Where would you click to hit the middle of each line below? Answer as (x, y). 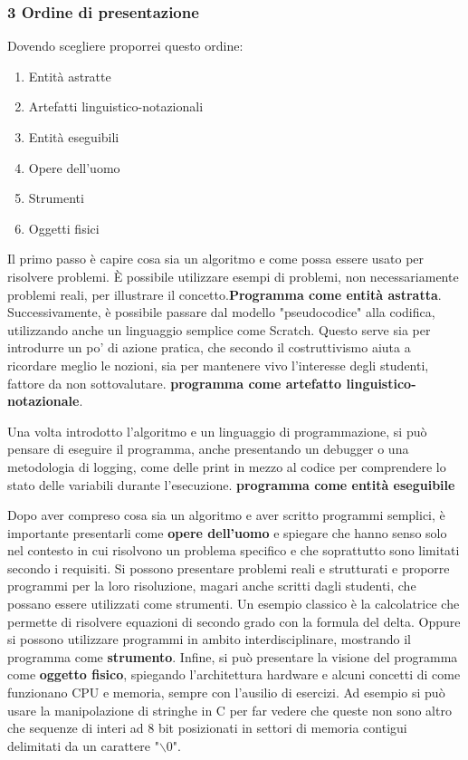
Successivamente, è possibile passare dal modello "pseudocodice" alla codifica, (221, 312)
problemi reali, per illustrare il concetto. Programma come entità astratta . (224, 294)
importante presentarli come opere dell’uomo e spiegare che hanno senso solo (227, 532)
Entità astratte (70, 76)
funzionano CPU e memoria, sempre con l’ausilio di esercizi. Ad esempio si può (226, 693)
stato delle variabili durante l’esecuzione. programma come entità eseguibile (231, 484)
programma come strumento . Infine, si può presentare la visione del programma (233, 656)
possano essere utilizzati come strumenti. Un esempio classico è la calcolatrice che (234, 604)
